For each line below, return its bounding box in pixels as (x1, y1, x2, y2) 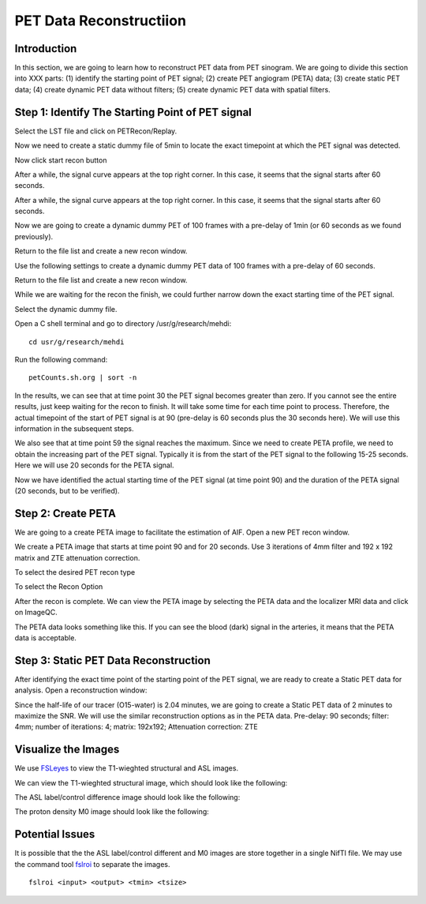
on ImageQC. (14, 608, 58, 617)
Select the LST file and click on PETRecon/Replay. (14, 126, 177, 136)
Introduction (14, 42, 77, 55)
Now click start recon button (14, 155, 107, 165)
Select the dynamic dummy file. (14, 304, 118, 313)
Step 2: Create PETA (14, 506, 116, 520)
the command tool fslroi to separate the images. (14, 859, 170, 868)
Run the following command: (14, 355, 108, 364)
